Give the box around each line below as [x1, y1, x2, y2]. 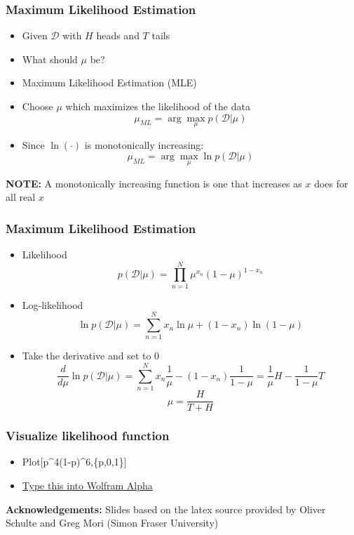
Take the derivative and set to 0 [22, 348, 160, 363]
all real [6, 190, 36, 204]
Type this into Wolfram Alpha [22, 478, 153, 493]
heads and [96, 28, 139, 43]
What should [22, 51, 78, 66]
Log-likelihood [22, 297, 83, 312]
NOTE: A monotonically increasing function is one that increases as [6, 176, 302, 190]
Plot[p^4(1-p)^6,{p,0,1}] [22, 454, 127, 469]
